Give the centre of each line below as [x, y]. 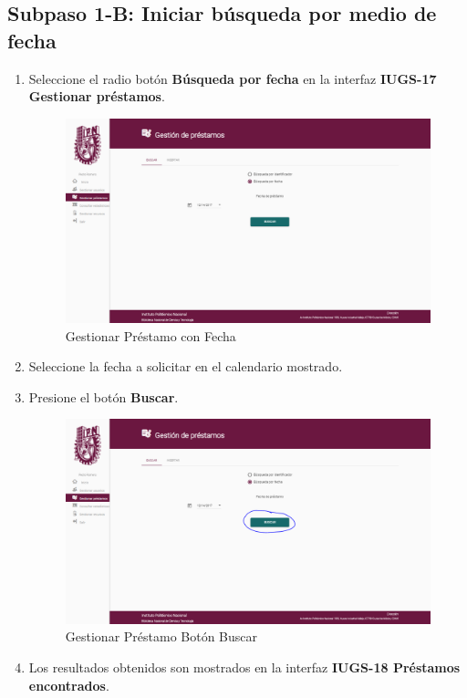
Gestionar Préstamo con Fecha [150, 335]
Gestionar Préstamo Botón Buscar [161, 636]
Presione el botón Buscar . [104, 396]
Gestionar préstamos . [97, 96]
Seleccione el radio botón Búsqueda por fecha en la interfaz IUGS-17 [233, 78]
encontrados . [69, 685]
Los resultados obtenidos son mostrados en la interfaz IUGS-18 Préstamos [244, 667]
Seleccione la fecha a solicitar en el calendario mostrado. [186, 366]
